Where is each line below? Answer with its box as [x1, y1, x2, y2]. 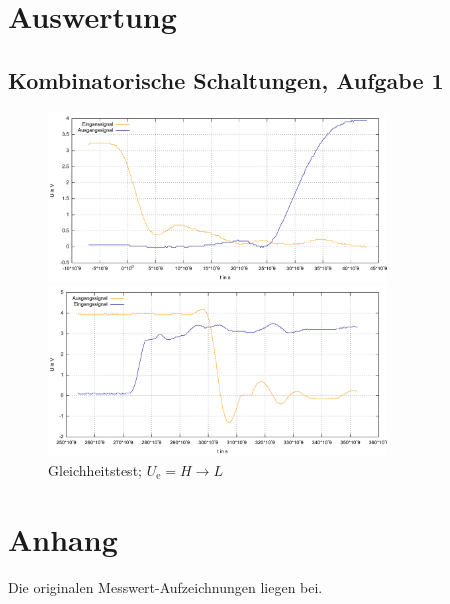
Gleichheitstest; [48, 459, 142, 480]
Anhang [8, 518, 118, 559]
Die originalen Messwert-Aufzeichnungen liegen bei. [8, 576, 323, 597]
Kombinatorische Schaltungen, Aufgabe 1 [8, 64, 444, 95]
